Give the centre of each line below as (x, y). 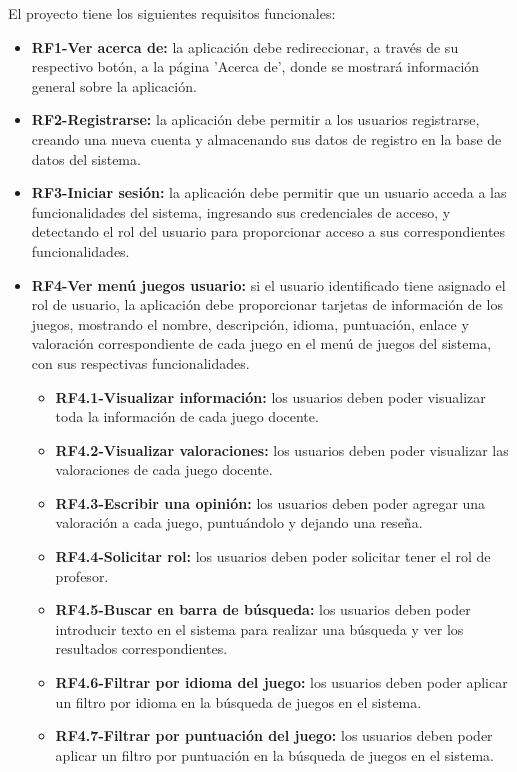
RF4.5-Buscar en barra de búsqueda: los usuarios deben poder (263, 609)
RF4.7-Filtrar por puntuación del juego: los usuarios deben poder (274, 735)
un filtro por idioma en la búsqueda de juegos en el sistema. (238, 701)
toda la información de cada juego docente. (187, 416)
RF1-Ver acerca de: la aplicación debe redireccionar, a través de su (245, 46)
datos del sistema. (86, 158)
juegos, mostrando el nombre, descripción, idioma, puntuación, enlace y (250, 323)
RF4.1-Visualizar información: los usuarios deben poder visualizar (270, 396)
